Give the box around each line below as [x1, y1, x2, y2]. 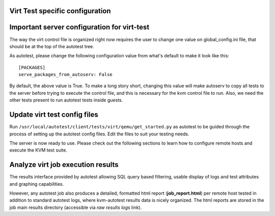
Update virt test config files [9, 111, 99, 119]
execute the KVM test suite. [9, 147, 67, 153]
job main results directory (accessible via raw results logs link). [9, 204, 142, 210]
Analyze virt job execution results [9, 160, 119, 169]
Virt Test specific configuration [9, 7, 112, 15]
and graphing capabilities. [9, 181, 64, 187]
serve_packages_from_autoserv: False [18, 71, 113, 78]
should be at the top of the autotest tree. [9, 43, 94, 49]
